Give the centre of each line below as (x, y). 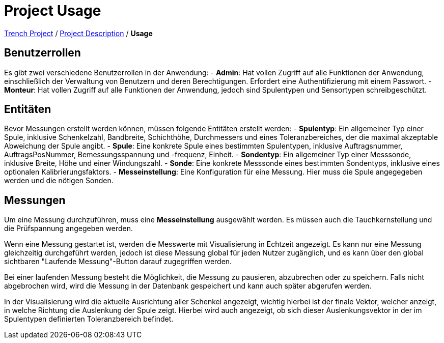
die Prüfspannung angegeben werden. (69, 228)
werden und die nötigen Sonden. (59, 181)
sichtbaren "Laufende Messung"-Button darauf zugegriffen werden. (118, 262)
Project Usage (53, 11)
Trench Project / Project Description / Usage (78, 33)
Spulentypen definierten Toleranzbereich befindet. (89, 319)
